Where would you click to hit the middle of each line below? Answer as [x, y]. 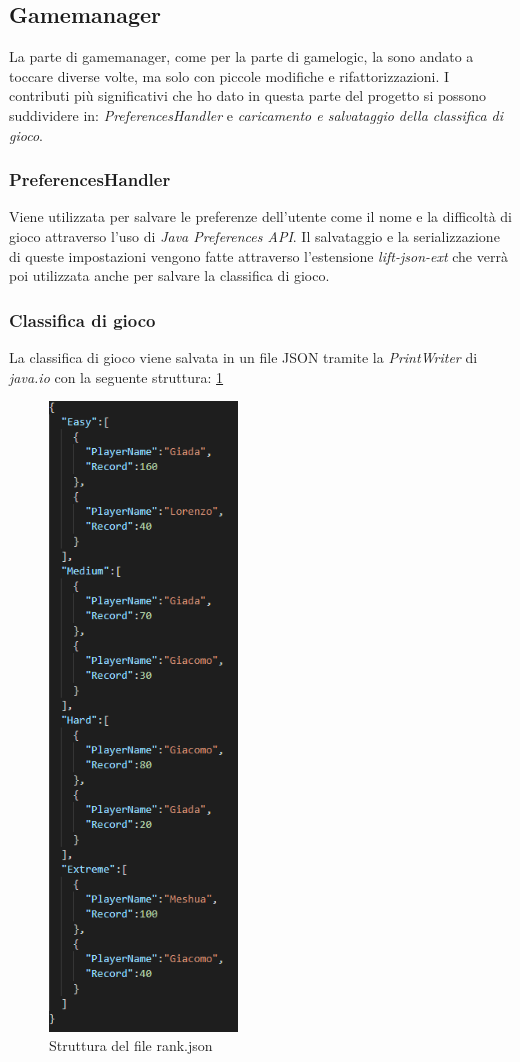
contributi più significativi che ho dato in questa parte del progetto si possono [247, 95]
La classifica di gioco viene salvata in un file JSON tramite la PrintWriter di [243, 356]
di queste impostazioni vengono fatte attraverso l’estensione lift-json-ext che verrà [258, 255]
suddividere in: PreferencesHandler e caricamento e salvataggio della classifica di [256, 114]
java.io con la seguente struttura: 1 [116, 376]
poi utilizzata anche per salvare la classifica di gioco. [169, 275]
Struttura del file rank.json [131, 1045]
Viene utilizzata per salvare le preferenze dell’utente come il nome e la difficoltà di [261, 216]
